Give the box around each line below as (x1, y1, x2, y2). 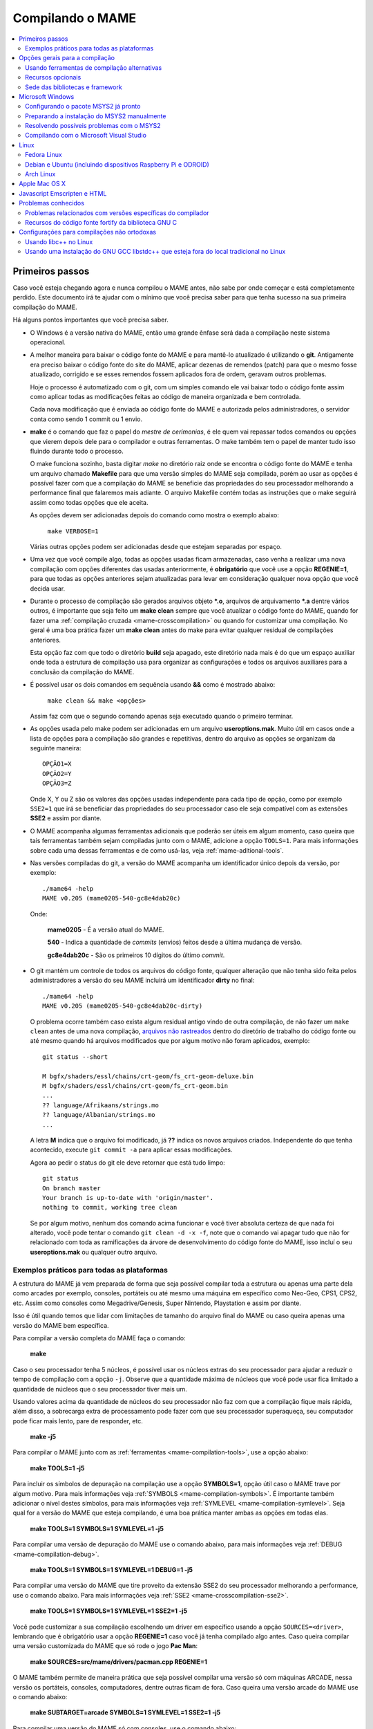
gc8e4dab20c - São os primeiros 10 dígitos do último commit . (47, 951, 225, 959)
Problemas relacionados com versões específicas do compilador (25, 208, 210, 217)
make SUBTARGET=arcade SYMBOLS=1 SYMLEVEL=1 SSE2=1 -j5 (30, 1708, 221, 1717)
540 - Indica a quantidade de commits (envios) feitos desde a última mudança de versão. (47, 938, 303, 947)
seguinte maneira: (30, 744, 82, 752)
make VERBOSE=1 (47, 527, 99, 535)
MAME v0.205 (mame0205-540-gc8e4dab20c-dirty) (42, 1002, 203, 1010)
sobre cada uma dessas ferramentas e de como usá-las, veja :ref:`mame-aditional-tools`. (30, 846, 284, 854)
